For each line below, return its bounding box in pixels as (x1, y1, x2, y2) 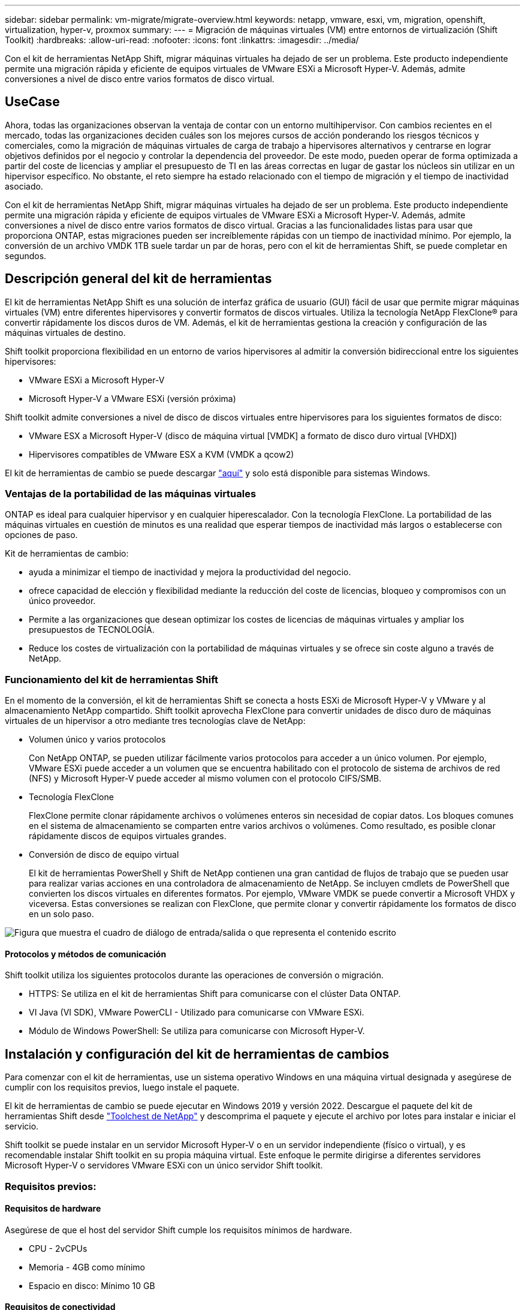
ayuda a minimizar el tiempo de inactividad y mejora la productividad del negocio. (29, 567, 351, 578)
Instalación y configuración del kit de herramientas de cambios (5, 1046, 390, 1062)
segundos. (5, 250, 47, 261)
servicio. (5, 1121, 39, 1132)
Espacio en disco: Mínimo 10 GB (29, 1280, 155, 1291)
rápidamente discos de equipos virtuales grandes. (29, 831, 227, 842)
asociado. (5, 181, 43, 191)
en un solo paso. (29, 909, 94, 920)
